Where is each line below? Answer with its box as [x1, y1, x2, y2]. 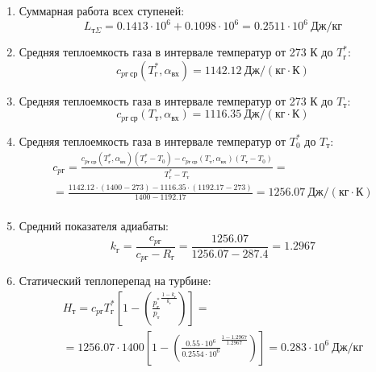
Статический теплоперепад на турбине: [19, 272, 211, 289]
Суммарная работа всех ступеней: [19, 2, 185, 19]
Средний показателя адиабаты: [19, 217, 169, 234]
